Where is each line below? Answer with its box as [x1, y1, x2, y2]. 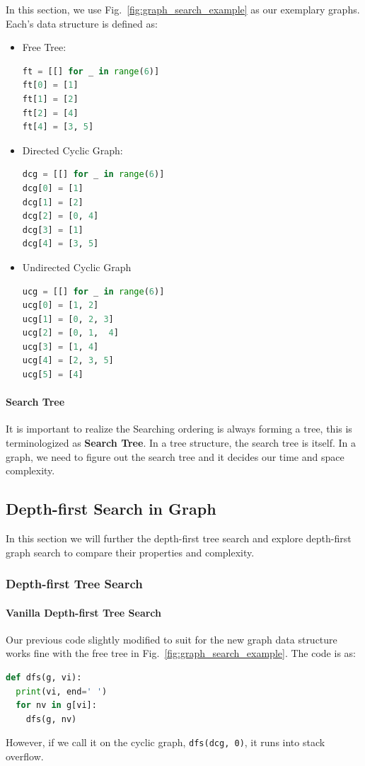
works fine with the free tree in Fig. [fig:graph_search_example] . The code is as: [6, 646, 356, 661]
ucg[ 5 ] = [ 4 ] [22, 370, 83, 380]
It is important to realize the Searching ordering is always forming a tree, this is [6, 421, 352, 436]
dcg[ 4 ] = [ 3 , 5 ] [22, 239, 99, 249]
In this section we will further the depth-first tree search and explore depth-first [6, 531, 352, 546]
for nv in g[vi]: [16, 700, 97, 711]
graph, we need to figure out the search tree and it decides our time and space [6, 449, 344, 464]
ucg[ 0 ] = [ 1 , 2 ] [22, 300, 99, 311]
